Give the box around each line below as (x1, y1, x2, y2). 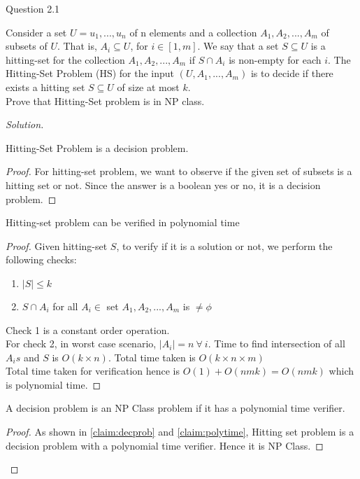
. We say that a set (197, 39, 279, 53)
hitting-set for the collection (6, 52, 125, 67)
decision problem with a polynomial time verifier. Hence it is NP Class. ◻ (6, 438, 324, 452)
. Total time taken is (108, 349, 196, 364)
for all (52, 298, 78, 313)
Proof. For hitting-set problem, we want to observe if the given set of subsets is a (6, 164, 352, 179)
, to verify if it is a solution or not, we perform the (116, 238, 333, 253)
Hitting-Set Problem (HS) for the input (6, 66, 175, 81)
